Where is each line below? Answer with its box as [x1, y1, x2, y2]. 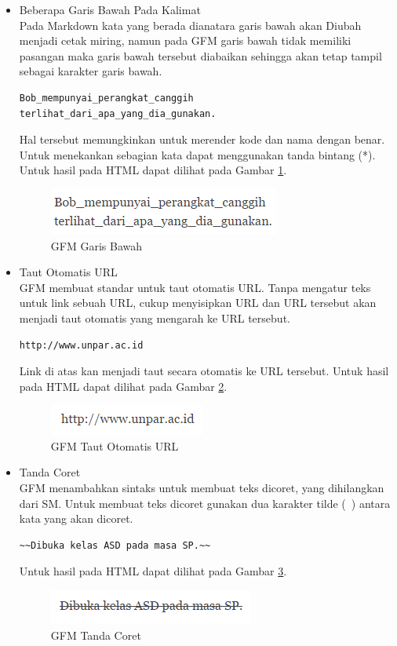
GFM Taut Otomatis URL [50, 437, 179, 454]
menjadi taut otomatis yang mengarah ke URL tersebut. [19, 309, 290, 326]
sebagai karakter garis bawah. [19, 63, 162, 79]
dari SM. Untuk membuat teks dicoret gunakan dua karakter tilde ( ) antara [19, 495, 391, 511]
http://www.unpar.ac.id [19, 339, 144, 351]
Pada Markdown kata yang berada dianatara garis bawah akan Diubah [19, 16, 362, 33]
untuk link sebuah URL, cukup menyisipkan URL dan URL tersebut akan [19, 294, 377, 311]
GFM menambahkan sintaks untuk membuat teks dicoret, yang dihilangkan [19, 480, 384, 496]
